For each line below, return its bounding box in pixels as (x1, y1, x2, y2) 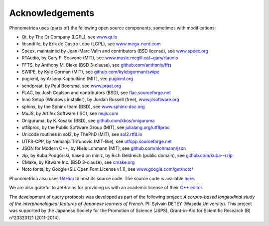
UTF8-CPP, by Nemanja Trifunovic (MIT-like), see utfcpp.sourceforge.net (21, 138, 172, 144)
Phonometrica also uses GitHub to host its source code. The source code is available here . (9, 175, 195, 181)
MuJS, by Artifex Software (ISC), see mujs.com (21, 111, 119, 116)
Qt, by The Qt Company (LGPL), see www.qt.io (21, 34, 118, 40)
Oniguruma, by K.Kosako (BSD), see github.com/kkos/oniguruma (21, 117, 155, 123)
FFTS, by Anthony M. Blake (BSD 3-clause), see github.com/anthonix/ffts (21, 62, 172, 68)
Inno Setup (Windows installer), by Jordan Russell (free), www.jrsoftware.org (21, 97, 179, 103)
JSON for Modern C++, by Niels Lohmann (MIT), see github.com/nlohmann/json (21, 145, 186, 151)
